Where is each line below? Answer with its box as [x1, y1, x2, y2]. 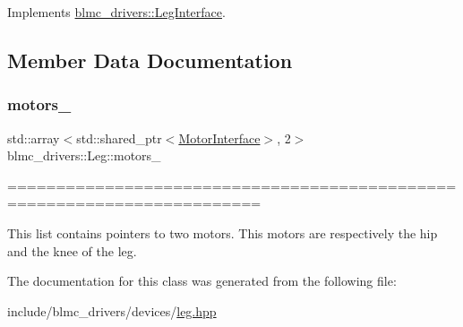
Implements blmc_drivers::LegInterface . [7, 3, 226, 21]
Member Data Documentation [7, 46, 293, 73]
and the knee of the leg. [7, 241, 137, 260]
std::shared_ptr [76, 128, 162, 147]
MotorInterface [178, 128, 261, 147]
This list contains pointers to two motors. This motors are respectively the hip [7, 223, 438, 242]
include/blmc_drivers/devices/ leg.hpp [7, 301, 217, 320]
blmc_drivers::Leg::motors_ [7, 146, 161, 165]
